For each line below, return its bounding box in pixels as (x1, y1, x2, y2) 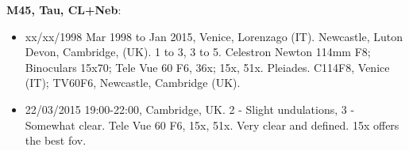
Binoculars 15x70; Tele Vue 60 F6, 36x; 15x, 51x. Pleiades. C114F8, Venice (25, 59, 390, 75)
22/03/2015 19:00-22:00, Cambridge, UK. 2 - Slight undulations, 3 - (25, 100, 355, 117)
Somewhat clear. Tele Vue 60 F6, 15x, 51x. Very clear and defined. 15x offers (25, 116, 399, 133)
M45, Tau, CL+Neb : (6, 2, 122, 17)
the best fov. (25, 132, 87, 149)
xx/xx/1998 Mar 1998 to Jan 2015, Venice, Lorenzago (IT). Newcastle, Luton (25, 28, 403, 44)
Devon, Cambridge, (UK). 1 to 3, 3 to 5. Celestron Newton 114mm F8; (25, 43, 371, 60)
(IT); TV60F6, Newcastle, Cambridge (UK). (25, 74, 241, 91)
